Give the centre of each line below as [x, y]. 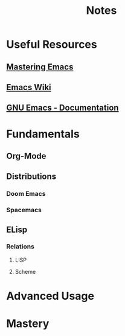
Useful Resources [52, 44]
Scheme [25, 271]
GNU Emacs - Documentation [62, 108]
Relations [21, 247]
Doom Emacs [26, 194]
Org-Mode [26, 156]
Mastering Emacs [40, 67]
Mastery [28, 324]
